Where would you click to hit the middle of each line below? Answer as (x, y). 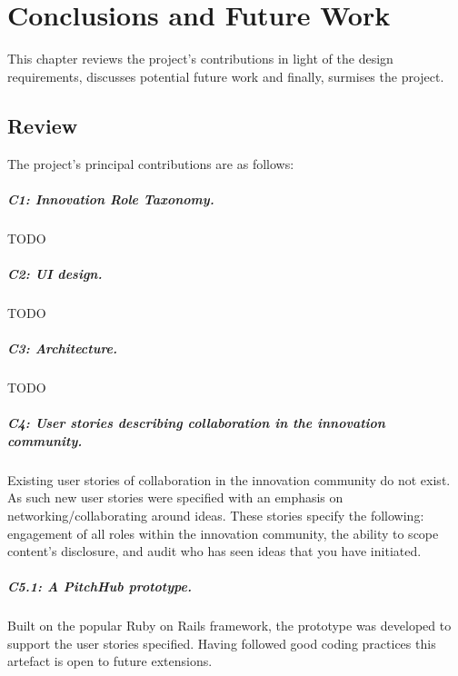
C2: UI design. (55, 273)
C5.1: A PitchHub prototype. (100, 587)
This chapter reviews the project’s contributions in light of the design (200, 59)
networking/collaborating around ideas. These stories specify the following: (216, 515)
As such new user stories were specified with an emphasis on (175, 497)
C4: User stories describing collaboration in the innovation (196, 423)
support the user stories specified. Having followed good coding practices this (222, 643)
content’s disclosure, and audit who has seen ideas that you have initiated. (214, 551)
